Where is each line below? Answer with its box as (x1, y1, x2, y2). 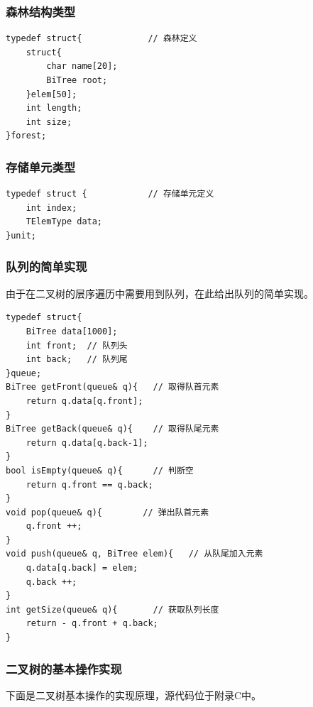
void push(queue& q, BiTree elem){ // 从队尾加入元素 (6, 549, 263, 559)
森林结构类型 (6, 2, 76, 20)
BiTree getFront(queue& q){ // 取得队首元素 (6, 382, 219, 393)
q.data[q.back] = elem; (26, 563, 138, 574)
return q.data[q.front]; (26, 395, 143, 406)
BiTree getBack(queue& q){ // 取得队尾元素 (6, 424, 219, 434)
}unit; (6, 230, 36, 241)
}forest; (6, 131, 47, 141)
